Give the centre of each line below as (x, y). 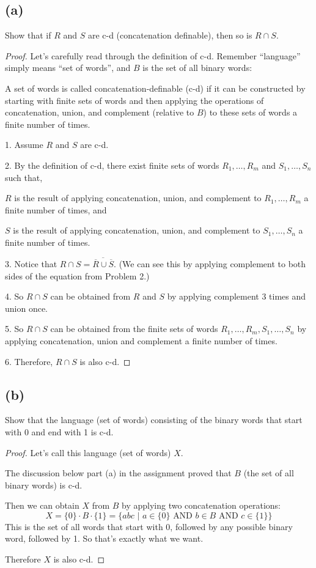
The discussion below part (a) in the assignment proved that (118, 473)
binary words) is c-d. (44, 485)
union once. (27, 308)
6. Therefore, (29, 361)
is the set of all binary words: (197, 68)
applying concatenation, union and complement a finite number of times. (141, 340)
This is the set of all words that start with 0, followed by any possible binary (149, 526)
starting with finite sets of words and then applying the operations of (134, 100)
